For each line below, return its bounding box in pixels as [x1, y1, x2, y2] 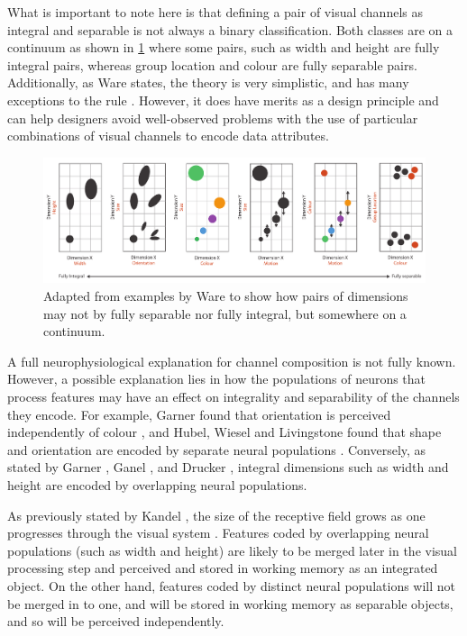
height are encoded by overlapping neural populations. [7, 475, 307, 494]
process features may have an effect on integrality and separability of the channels [7, 386, 460, 405]
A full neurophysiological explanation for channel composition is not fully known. [7, 351, 456, 370]
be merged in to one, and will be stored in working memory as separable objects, [7, 594, 453, 613]
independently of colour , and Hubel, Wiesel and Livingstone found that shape [7, 422, 442, 441]
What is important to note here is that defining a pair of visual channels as [7, 3, 423, 21]
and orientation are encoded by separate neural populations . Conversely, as [7, 440, 426, 459]
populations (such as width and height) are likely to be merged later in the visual [7, 541, 457, 559]
